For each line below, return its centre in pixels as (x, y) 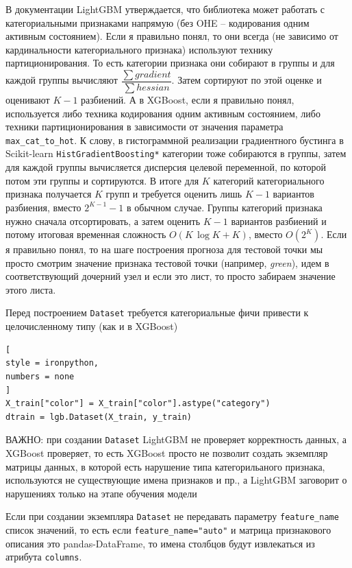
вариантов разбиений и (279, 221)
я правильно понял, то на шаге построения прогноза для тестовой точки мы (164, 249)
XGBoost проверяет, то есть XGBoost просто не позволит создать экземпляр (167, 452)
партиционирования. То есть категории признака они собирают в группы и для (170, 63)
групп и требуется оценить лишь (174, 194)
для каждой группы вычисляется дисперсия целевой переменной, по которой (166, 167)
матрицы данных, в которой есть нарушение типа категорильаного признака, (165, 466)
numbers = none (40, 376)
